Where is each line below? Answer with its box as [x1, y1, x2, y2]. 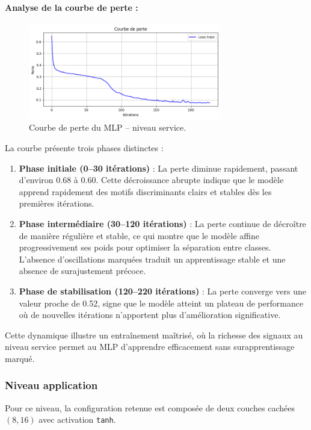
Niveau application [5, 378, 98, 393]
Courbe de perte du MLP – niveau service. [29, 121, 186, 134]
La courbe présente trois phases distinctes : [5, 141, 164, 154]
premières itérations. [19, 197, 94, 210]
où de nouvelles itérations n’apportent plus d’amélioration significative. [19, 308, 281, 321]
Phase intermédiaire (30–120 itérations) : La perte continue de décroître [19, 217, 306, 229]
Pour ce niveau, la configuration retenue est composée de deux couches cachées [5, 401, 295, 414]
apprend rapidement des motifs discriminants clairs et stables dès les [19, 185, 272, 198]
